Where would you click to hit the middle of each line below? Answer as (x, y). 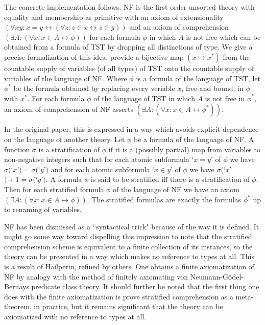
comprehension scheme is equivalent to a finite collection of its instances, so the (128, 246)
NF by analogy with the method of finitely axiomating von (96, 276)
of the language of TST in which (144, 98)
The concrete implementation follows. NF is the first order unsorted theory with (129, 7)
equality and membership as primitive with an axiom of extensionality (114, 17)
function (17, 149)
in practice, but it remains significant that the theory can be (128, 306)
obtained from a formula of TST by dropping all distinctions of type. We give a (128, 47)
